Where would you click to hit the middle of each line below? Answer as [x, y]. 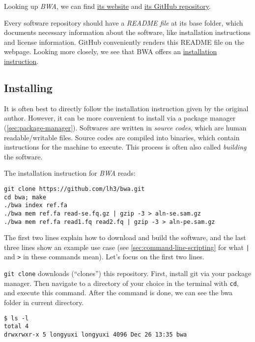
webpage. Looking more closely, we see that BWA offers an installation [111, 51]
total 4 [16, 326]
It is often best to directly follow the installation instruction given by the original [126, 108]
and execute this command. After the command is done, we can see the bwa [118, 293]
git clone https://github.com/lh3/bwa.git [74, 189]
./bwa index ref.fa [36, 205]
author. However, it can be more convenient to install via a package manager [120, 118]
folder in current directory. [44, 302]
